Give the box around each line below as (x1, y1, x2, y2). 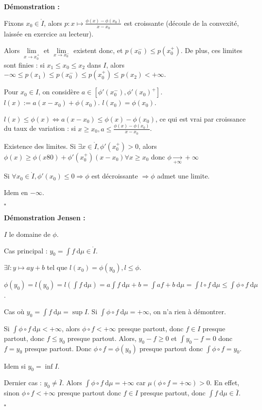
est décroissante (91, 171, 138, 181)
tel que (47, 262, 68, 272)
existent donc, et (73, 45, 123, 55)
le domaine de (9, 229, 51, 239)
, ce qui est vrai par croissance (155, 113, 246, 124)
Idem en (4, 187, 28, 197)
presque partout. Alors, (67, 333, 137, 343)
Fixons (4, 18, 24, 28)
